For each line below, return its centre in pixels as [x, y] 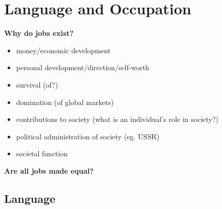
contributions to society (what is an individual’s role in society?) [117, 119]
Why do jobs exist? [39, 33]
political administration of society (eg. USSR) [88, 136]
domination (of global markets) [65, 102]
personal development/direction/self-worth [83, 67]
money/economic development [63, 50]
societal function [42, 153]
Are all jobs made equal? [49, 170]
